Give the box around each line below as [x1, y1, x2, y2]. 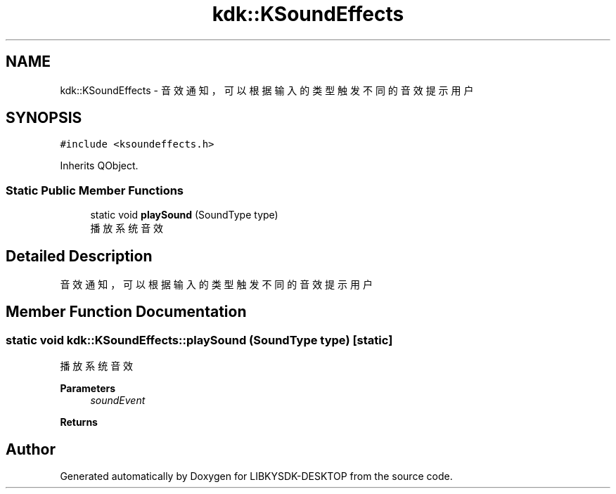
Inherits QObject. [60, 160, 139, 172]
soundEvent [90, 394, 146, 407]
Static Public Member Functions [6, 183, 184, 197]
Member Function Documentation [6, 303, 247, 321]
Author [6, 440, 56, 458]
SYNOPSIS [6, 109, 82, 127]
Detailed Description [6, 247, 153, 265]
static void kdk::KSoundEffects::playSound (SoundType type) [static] [6, 332, 393, 347]
